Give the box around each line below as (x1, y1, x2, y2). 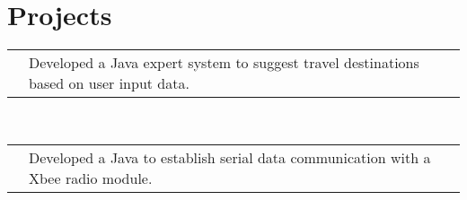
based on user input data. (29, 73, 189, 94)
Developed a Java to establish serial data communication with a (29, 146, 431, 168)
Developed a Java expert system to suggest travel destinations (29, 52, 419, 74)
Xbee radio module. (29, 167, 153, 188)
